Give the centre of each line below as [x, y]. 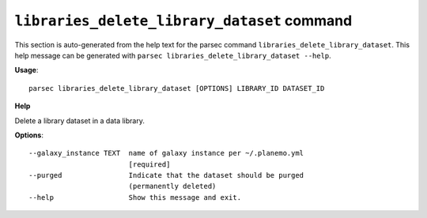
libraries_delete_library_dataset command [183, 21]
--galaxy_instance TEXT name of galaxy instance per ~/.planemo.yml [166, 153]
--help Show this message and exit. [135, 197]
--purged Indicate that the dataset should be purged [166, 175]
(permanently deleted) [172, 186]
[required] [149, 164]
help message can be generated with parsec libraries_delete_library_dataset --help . [173, 55]
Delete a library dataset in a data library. [80, 120]
